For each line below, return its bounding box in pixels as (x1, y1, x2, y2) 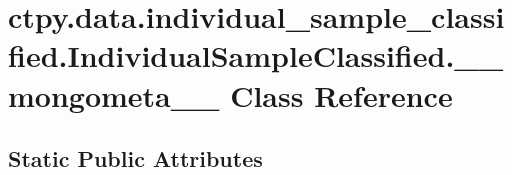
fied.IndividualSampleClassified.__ (8, 35, 503, 76)
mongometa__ (8, 74, 220, 115)
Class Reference (230, 74, 453, 115)
